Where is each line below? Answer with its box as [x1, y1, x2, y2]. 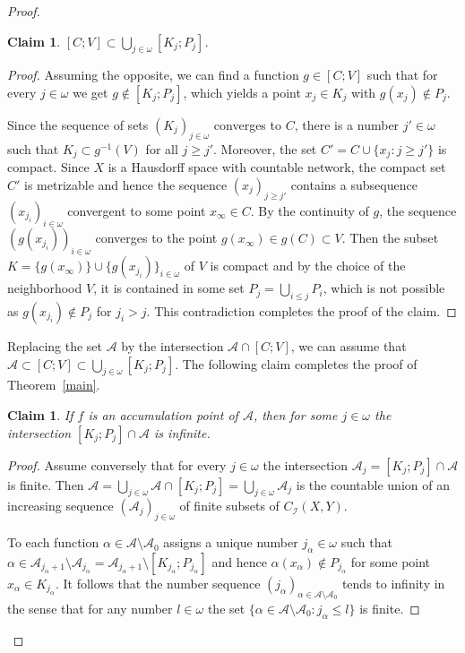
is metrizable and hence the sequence [24, 175, 228, 193]
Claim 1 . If [7, 406, 73, 424]
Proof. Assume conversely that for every [7, 455, 227, 474]
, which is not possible [323, 279, 445, 297]
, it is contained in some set [93, 279, 245, 297]
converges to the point [95, 228, 218, 247]
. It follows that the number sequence [55, 573, 261, 592]
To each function [7, 533, 99, 552]
